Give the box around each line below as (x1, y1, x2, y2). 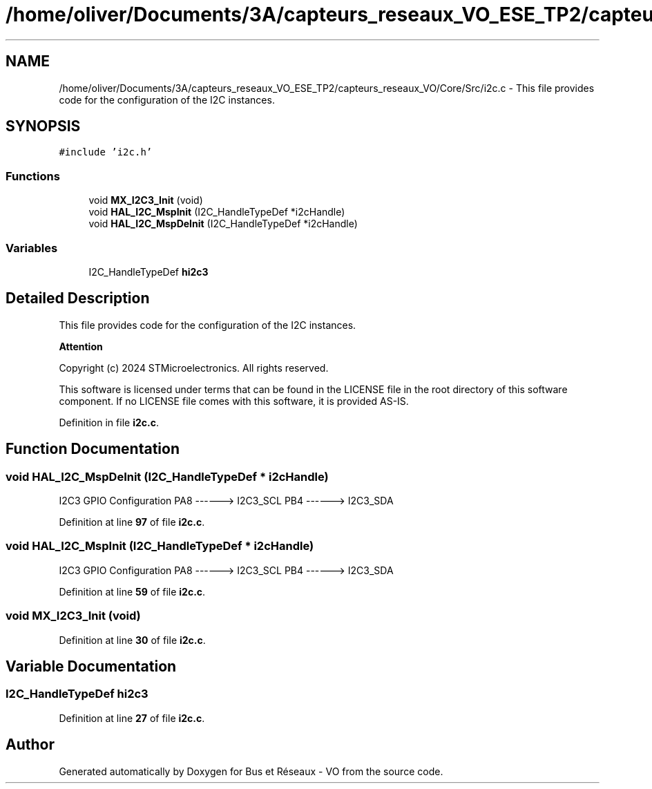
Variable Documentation (6, 657, 177, 675)
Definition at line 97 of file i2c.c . (59, 516, 205, 528)
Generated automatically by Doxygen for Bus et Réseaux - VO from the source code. (59, 765, 443, 777)
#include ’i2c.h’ (59, 146, 153, 158)
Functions (6, 169, 60, 183)
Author (6, 736, 55, 754)
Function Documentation (6, 440, 180, 458)
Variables (6, 240, 58, 255)
